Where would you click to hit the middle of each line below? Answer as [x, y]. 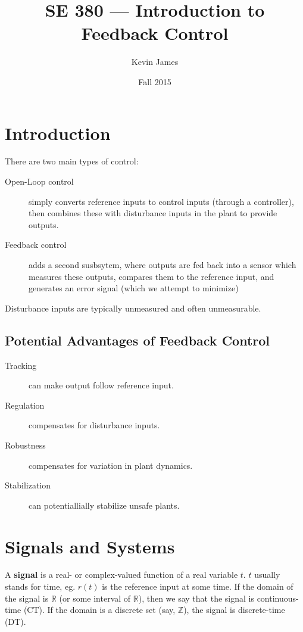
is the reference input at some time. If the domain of [198, 586]
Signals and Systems [90, 546]
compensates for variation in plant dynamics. [111, 465]
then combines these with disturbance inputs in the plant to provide [153, 213]
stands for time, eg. [40, 586]
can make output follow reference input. [101, 385]
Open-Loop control [39, 181]
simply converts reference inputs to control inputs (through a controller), [161, 201]
